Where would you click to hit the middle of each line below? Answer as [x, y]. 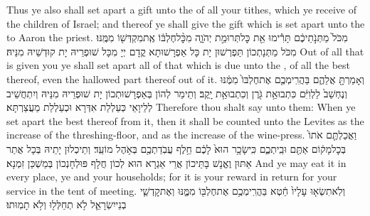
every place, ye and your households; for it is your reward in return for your [172, 177]
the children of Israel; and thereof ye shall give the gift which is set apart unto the [186, 23]
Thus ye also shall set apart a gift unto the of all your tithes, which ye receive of [182, 9]
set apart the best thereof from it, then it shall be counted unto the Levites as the [185, 120]
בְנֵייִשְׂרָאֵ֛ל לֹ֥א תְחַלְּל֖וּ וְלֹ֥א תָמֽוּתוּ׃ [67, 204]
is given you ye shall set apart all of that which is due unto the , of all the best [179, 65]
